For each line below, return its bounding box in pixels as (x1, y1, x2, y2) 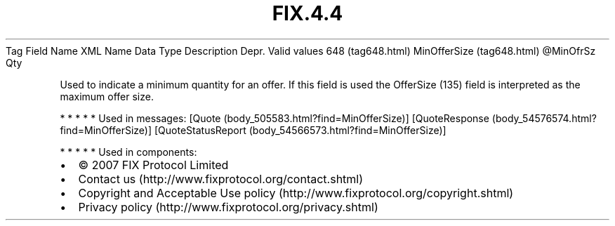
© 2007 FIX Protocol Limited (78, 157, 229, 172)
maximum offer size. (60, 90, 154, 102)
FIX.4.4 (272, 1, 343, 25)
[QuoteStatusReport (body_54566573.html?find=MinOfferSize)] (154, 124, 447, 136)
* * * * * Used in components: (60, 145, 197, 158)
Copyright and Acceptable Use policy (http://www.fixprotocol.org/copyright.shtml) (78, 185, 514, 200)
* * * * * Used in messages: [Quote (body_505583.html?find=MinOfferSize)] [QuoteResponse (60, 112, 489, 124)
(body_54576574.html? (491, 112, 597, 124)
